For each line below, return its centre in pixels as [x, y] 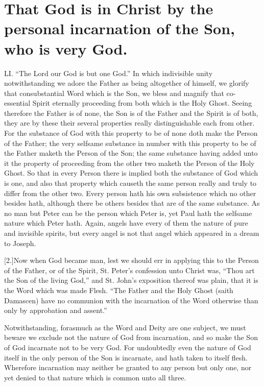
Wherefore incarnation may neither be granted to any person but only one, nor [128, 367]
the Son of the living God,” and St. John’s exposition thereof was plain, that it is [131, 280]
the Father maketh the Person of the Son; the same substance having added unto [131, 153]
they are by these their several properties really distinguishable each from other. [129, 123]
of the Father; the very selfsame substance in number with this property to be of [130, 143]
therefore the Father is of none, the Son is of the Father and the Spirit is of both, [131, 113]
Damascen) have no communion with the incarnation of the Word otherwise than [131, 300]
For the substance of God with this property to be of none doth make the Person [131, 133]
